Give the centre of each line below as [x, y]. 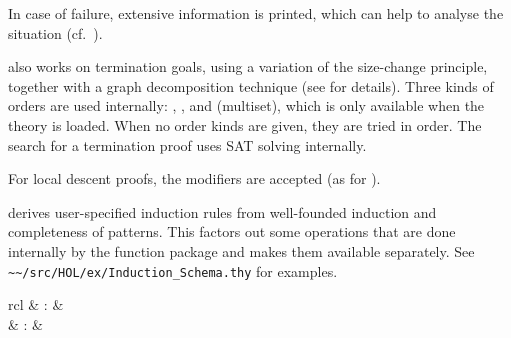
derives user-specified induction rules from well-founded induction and [222, 211]
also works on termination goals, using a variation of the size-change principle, [248, 66]
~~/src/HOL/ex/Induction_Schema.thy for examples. [173, 270]
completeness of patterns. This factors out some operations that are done [232, 231]
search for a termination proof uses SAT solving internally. [187, 144]
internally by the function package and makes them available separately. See [241, 250]
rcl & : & [36, 304]
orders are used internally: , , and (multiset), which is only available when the [246, 105]
